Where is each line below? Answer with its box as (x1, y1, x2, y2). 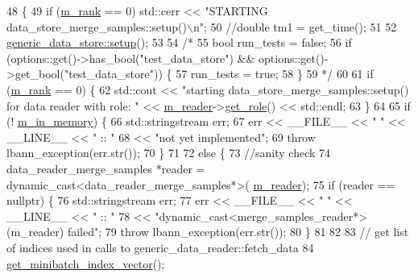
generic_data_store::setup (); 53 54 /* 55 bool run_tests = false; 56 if (6, 34, 352, 51)
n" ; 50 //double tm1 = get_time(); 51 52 (192, 18, 397, 35)
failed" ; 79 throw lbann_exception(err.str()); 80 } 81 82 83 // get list (67, 223, 409, 240)
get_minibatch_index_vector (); (6, 255, 165, 272)
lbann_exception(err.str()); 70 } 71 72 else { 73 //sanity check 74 (6, 144, 331, 161)
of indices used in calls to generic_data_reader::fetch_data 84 (6, 239, 314, 255)
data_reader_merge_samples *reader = (6, 160, 205, 176)
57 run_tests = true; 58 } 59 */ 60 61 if (176, 65, 374, 82)
